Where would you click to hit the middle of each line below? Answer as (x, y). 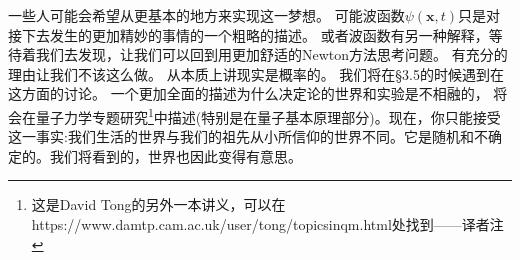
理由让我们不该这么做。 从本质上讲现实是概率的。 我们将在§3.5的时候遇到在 (256, 73)
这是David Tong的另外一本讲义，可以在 (158, 204)
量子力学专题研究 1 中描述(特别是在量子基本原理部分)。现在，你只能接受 (268, 115)
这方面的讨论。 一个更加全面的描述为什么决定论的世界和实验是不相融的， (248, 93)
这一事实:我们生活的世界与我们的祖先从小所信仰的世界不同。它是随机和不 (248, 136)
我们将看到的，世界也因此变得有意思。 (175, 155)
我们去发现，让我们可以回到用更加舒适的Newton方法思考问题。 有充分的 (271, 54)
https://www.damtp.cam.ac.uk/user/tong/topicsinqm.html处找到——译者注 (267, 224)
